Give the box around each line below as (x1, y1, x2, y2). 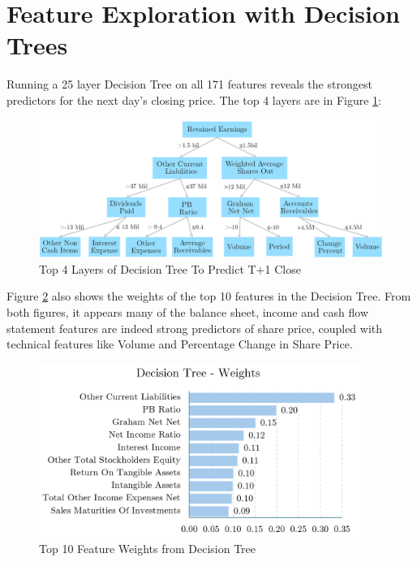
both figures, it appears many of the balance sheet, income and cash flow (6, 304, 369, 321)
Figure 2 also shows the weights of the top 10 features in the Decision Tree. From (6, 287, 411, 305)
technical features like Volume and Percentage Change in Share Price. (6, 335, 353, 352)
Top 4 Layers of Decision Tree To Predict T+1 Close (39, 260, 301, 277)
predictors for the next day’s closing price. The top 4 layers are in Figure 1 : (6, 91, 381, 108)
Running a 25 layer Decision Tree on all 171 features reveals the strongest (6, 76, 372, 93)
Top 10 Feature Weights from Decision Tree (39, 540, 256, 557)
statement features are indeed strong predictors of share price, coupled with (6, 319, 383, 336)
